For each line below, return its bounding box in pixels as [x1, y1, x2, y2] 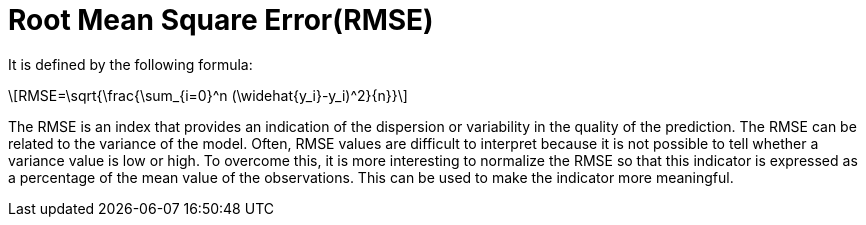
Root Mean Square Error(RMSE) [8, 3, 434, 37]
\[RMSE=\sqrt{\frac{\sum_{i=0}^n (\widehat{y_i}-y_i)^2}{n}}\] [8, 86, 408, 104]
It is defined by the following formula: [8, 55, 253, 73]
